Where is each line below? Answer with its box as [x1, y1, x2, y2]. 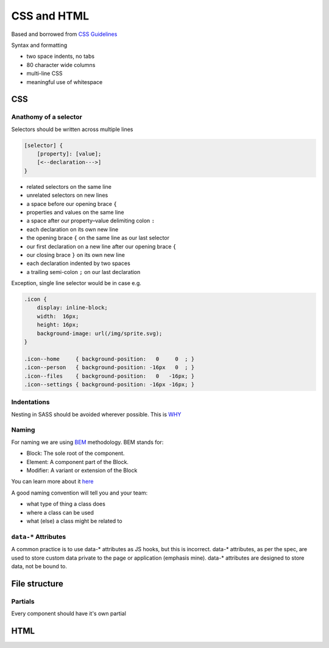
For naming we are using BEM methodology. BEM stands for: [11, 438, 164, 446]
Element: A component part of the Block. [26, 458, 129, 465]
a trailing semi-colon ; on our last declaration [26, 268, 141, 275]
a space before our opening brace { [26, 200, 117, 207]
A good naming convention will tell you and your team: [11, 489, 148, 496]
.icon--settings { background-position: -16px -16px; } [24, 381, 195, 388]
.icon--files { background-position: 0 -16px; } [24, 372, 195, 379]
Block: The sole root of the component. [26, 449, 125, 457]
